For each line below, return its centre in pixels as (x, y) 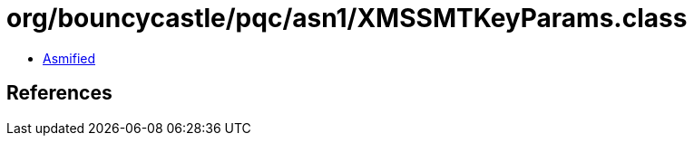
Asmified (69, 58)
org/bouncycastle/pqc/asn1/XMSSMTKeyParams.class (347, 18)
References (59, 93)
